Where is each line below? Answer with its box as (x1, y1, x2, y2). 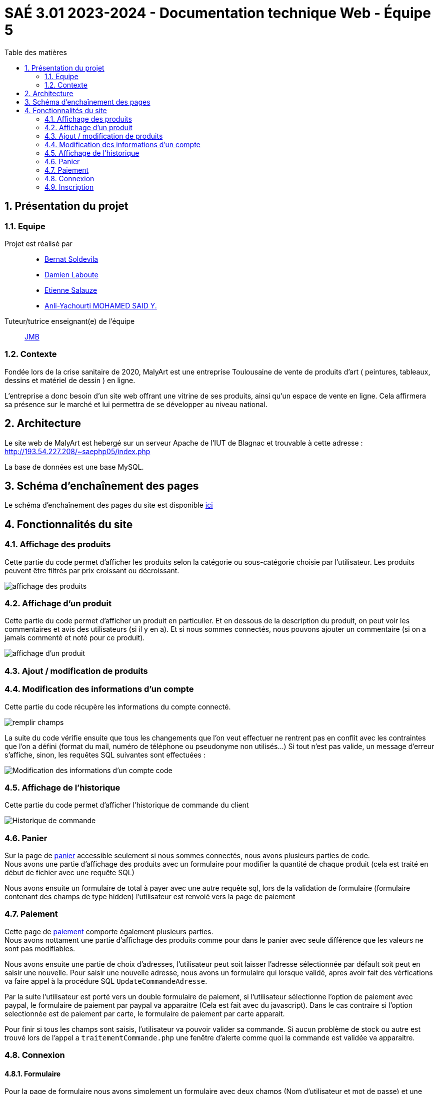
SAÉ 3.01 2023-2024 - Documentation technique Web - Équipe (4, 5, 431, 22)
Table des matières (4, 48, 67, 57)
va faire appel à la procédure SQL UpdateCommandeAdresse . (4, 976, 207, 985)
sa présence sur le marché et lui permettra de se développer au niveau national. (4, 400, 267, 409)
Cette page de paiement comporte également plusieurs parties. (4, 927, 213, 936)
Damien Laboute (44, 270, 98, 279)
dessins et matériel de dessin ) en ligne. (4, 376, 135, 385)
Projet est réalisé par (4, 239, 72, 248)
